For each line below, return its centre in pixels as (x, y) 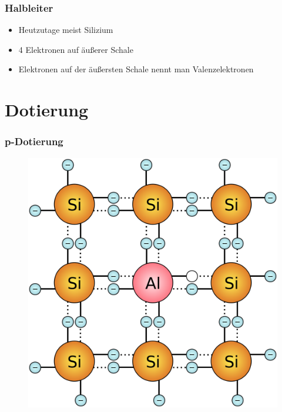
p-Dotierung (34, 141)
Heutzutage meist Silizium (66, 30)
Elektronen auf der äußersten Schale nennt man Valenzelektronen (136, 69)
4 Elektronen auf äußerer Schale (76, 49)
